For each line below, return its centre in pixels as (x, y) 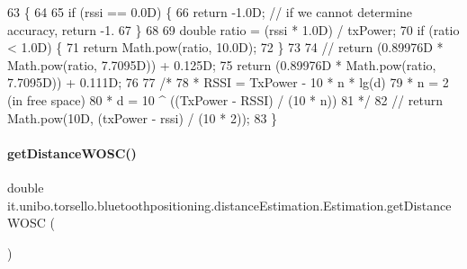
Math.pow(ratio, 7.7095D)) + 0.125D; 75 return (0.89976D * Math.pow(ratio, (222, 64)
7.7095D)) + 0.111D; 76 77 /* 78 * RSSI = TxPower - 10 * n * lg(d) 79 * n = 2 (228, 82)
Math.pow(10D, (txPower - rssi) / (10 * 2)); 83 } (143, 117)
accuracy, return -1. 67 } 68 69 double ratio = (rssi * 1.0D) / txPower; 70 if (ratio (233, 29)
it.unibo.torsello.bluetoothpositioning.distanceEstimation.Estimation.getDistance (229, 205)
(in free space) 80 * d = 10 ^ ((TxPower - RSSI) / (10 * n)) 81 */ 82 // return (225, 99)
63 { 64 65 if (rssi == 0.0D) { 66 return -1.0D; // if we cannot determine (210, 12)
